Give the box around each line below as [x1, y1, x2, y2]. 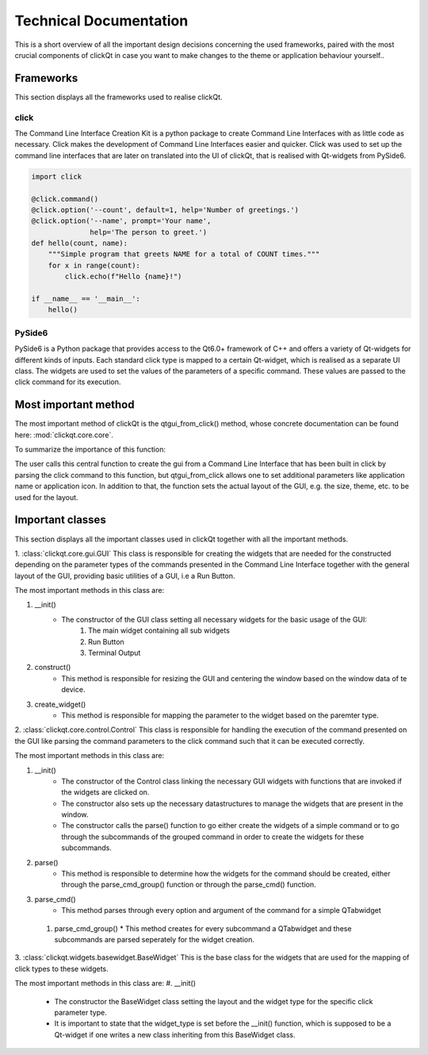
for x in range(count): [48, 260, 140, 270]
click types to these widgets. [14, 964, 109, 973]
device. [61, 685, 86, 695]
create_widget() [34, 699, 86, 709]
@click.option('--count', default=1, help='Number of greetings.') [31, 205, 300, 214]
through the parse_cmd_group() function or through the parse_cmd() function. [61, 880, 316, 889]
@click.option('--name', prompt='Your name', [31, 217, 212, 225]
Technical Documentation [14, 12, 189, 29]
